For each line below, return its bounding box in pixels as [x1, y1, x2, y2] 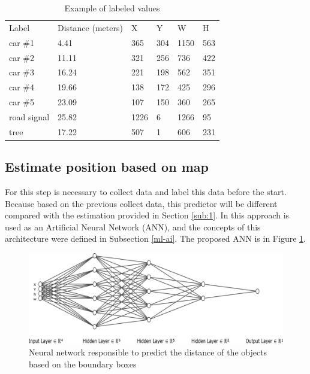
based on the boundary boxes [29, 357, 137, 370]
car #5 [9, 96, 35, 108]
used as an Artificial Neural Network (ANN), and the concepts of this [5, 220, 261, 233]
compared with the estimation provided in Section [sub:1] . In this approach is [5, 209, 290, 221]
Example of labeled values [64, 2, 160, 14]
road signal [9, 110, 50, 123]
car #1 [9, 36, 35, 48]
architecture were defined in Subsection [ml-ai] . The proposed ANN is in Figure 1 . [5, 232, 306, 245]
